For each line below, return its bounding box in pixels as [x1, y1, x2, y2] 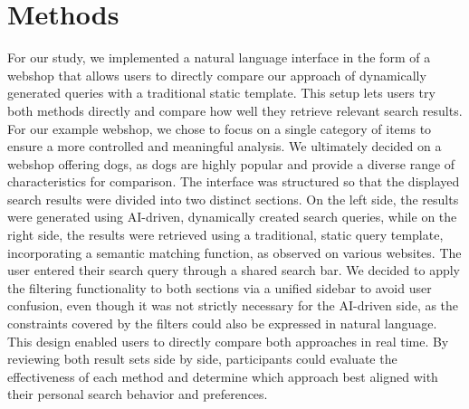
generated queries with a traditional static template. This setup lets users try [7, 83, 435, 102]
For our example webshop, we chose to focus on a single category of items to [7, 119, 432, 138]
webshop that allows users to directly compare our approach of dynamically [7, 65, 426, 84]
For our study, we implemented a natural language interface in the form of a [7, 48, 431, 67]
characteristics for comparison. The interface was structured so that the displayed [7, 172, 460, 191]
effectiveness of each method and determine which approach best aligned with [7, 366, 438, 385]
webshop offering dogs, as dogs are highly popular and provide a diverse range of [7, 154, 455, 173]
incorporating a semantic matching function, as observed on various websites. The [7, 243, 462, 262]
